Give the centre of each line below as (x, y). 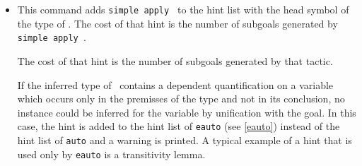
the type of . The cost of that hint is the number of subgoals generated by (177, 23)
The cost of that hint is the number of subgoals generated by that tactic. (175, 60)
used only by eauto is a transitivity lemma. (111, 154)
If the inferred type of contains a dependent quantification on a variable (175, 84)
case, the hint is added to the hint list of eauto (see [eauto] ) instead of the (179, 126)
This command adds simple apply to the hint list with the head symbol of (183, 9)
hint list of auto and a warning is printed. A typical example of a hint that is (185, 140)
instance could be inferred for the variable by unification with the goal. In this (187, 112)
